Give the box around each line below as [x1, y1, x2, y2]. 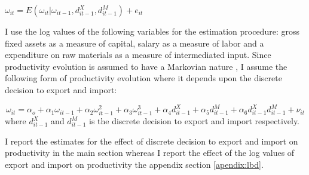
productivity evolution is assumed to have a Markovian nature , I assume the [5, 60, 287, 72]
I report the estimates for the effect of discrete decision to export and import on [5, 134, 298, 147]
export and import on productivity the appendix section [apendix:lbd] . [5, 158, 264, 170]
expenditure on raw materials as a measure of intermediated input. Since [5, 48, 271, 61]
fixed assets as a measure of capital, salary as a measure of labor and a [5, 36, 264, 49]
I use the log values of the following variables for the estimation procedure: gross [5, 25, 299, 37]
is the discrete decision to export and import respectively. [88, 115, 300, 127]
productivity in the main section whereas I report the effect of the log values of [5, 146, 295, 159]
